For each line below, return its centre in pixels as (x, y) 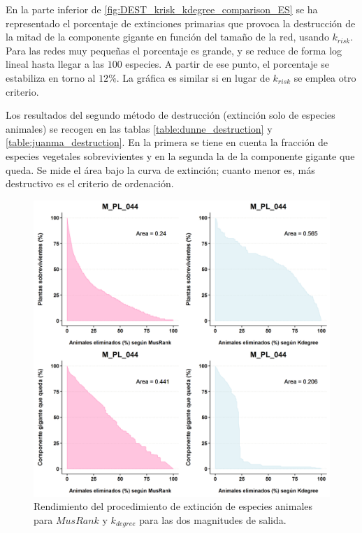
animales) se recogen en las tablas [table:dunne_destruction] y (139, 128)
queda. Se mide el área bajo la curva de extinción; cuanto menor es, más (160, 169)
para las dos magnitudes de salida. (213, 519)
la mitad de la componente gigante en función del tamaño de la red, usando (167, 37)
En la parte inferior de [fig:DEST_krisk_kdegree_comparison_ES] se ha (162, 9)
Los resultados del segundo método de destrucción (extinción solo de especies (171, 115)
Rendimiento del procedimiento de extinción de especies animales (173, 506)
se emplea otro (325, 77)
